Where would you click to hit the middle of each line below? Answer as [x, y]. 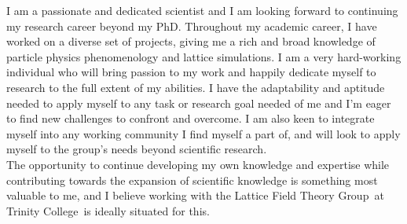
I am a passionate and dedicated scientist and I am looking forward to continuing [202, 10]
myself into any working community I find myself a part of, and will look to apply [203, 133]
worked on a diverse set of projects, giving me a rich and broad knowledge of [191, 41]
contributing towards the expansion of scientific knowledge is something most [192, 180]
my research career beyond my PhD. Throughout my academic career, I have [192, 26]
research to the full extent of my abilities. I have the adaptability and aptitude [196, 87]
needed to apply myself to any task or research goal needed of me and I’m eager [199, 103]
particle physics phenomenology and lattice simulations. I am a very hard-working [204, 56]
